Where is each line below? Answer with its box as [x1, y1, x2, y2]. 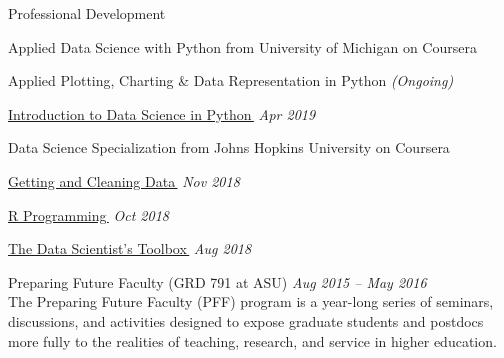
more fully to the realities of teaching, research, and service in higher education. [8, 330, 497, 351]
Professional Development [8, 3, 166, 23]
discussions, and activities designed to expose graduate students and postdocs [8, 310, 484, 331]
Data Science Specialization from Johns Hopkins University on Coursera [8, 137, 450, 158]
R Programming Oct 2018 [8, 204, 169, 225]
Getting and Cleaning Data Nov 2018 [8, 170, 240, 191]
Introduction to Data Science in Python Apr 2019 [8, 103, 316, 124]
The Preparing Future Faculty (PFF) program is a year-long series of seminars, [8, 291, 494, 312]
